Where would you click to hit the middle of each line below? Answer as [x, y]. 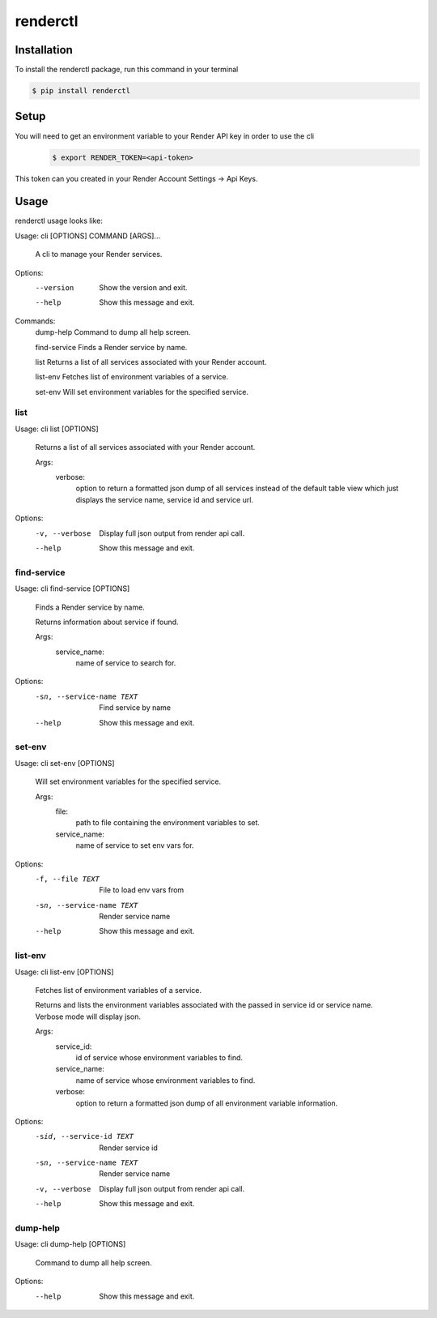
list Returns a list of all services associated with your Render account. [151, 362]
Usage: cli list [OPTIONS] [57, 429]
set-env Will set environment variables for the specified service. [142, 392]
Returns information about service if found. [107, 622]
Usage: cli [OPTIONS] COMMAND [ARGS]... [88, 236]
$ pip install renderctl [81, 91]
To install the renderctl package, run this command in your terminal [127, 70]
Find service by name [135, 708]
